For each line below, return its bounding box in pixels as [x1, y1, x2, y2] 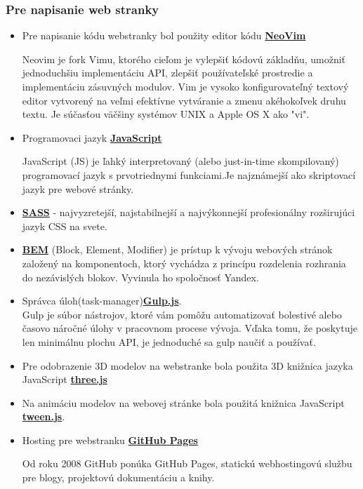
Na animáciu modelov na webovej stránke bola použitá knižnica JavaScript [22, 395, 345, 410]
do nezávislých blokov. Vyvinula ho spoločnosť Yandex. [22, 269, 259, 284]
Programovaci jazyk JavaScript [22, 130, 162, 145]
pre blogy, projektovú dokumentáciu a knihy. [22, 470, 215, 485]
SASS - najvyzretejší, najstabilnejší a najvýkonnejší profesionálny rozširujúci [22, 205, 355, 220]
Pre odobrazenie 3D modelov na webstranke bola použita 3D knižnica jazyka [22, 358, 353, 373]
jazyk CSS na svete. [22, 218, 107, 233]
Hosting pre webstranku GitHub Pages [22, 432, 198, 447]
